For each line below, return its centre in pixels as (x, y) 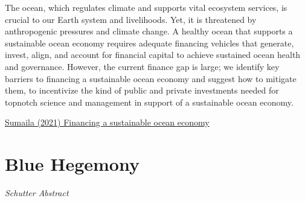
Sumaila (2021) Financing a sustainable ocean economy (107, 122)
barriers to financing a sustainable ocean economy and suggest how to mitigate (151, 78)
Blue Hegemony (72, 164)
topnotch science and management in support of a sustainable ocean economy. (149, 102)
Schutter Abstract (37, 193)
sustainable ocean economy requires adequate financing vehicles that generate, (149, 43)
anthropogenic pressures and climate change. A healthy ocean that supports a (149, 31)
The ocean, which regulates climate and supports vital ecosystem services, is (146, 7)
